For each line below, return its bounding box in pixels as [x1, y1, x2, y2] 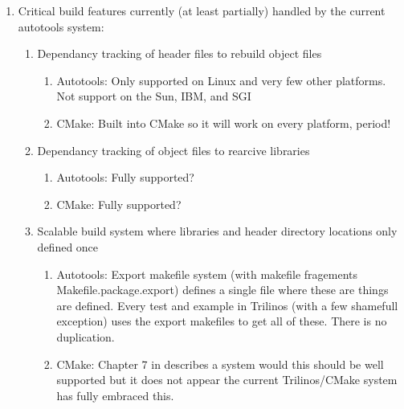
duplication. [56, 328, 115, 345]
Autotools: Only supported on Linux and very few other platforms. [56, 72, 386, 88]
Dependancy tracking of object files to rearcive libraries [37, 141, 310, 158]
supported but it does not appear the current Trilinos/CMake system [56, 371, 398, 388]
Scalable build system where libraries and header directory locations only [37, 223, 398, 239]
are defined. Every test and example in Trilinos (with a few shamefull [56, 297, 398, 313]
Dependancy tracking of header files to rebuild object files [37, 45, 322, 62]
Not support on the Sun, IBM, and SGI [56, 88, 251, 104]
